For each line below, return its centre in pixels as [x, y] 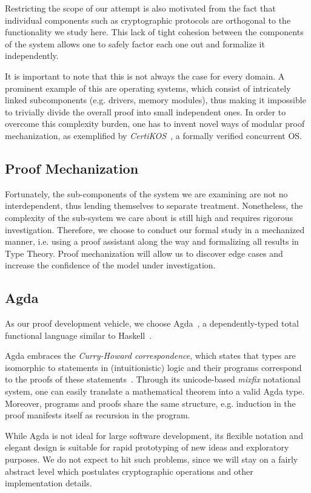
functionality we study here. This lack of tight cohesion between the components [154, 32]
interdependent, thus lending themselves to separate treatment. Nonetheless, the [154, 206]
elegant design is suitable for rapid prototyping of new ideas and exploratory [147, 447]
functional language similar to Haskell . [79, 335]
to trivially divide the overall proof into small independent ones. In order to [145, 111]
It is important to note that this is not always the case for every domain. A [145, 76]
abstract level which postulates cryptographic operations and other [129, 471]
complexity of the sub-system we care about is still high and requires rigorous [149, 217]
